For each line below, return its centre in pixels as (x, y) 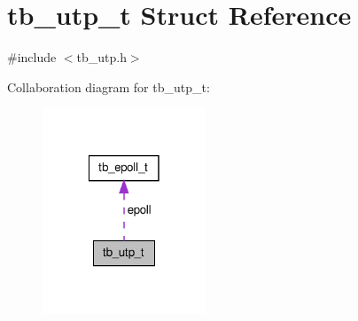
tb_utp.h (101, 57)
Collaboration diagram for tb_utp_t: (109, 86)
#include (32, 57)
